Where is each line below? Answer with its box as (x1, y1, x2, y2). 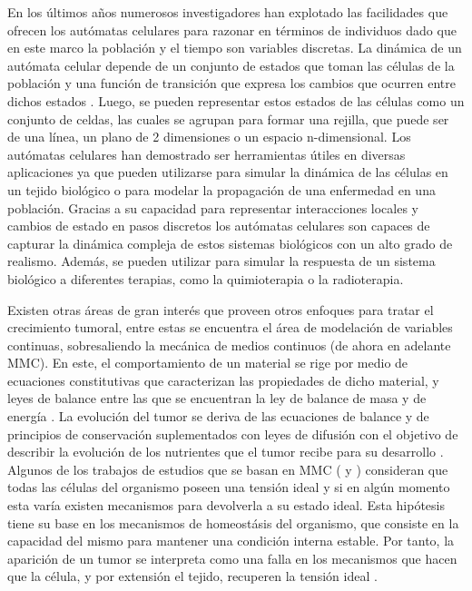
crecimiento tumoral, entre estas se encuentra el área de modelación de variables (7, 318, 453, 337)
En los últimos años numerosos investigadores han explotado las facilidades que (7, 3, 448, 21)
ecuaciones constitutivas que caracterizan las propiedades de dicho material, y (7, 370, 439, 389)
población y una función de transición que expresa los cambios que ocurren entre (7, 74, 457, 93)
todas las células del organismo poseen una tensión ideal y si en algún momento (7, 478, 450, 497)
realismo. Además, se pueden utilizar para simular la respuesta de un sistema (7, 251, 436, 271)
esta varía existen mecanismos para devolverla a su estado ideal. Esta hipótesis (7, 496, 446, 515)
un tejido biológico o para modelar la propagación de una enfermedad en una (7, 180, 436, 199)
